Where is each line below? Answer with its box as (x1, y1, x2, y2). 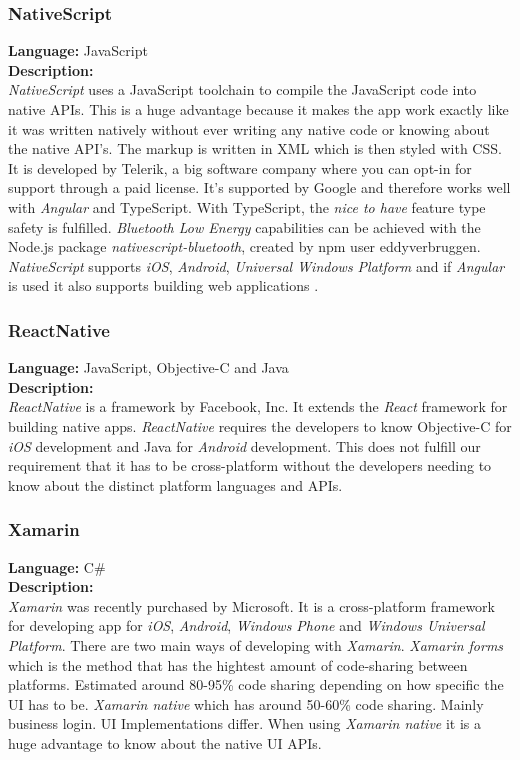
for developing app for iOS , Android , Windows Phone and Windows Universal (8, 615, 485, 636)
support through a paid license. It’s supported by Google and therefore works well (8, 177, 511, 198)
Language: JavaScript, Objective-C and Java (8, 357, 289, 378)
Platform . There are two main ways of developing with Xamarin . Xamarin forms (8, 634, 504, 655)
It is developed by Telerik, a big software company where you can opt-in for (8, 157, 472, 178)
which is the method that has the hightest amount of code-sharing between (8, 654, 468, 675)
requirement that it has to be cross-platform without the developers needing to (8, 455, 492, 476)
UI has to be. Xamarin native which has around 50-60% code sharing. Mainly (8, 693, 484, 714)
